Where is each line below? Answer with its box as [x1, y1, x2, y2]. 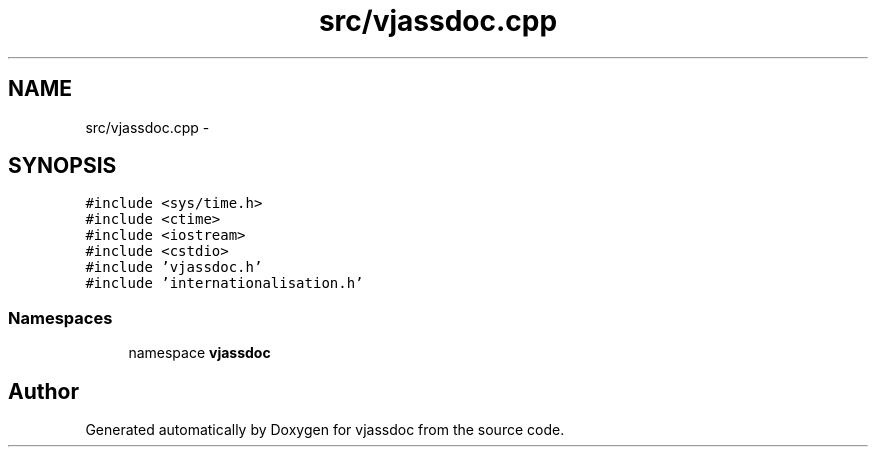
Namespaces [8, 307, 113, 328]
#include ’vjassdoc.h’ [85, 259, 263, 276]
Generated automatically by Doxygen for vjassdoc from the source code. [85, 421, 565, 439]
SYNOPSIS [8, 153, 117, 179]
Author [8, 378, 79, 404]
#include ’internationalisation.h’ [85, 275, 364, 292]
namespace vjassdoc [128, 344, 271, 362]
